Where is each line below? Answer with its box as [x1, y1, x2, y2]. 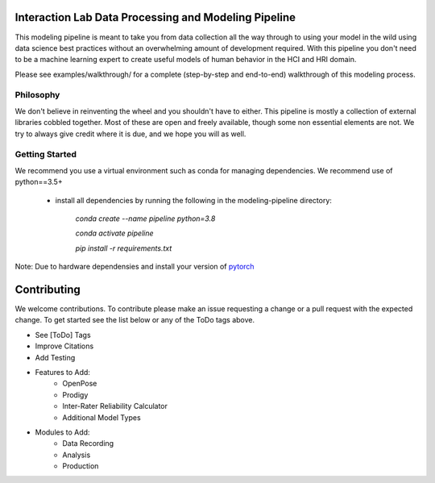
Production [62, 461, 99, 471]
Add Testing [35, 352, 76, 362]
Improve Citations [35, 341, 94, 351]
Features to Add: [35, 367, 90, 377]
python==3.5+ [14, 177, 64, 187]
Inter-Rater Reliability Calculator [62, 402, 168, 411]
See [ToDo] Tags [35, 330, 92, 339]
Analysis [62, 450, 91, 460]
